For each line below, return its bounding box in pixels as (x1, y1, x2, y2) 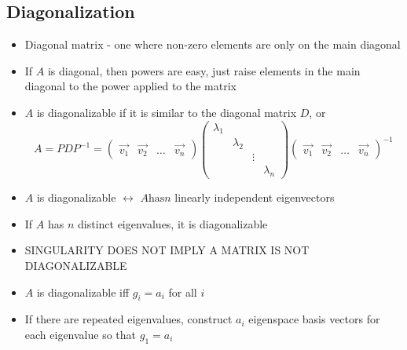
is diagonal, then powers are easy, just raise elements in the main (47, 62, 361, 78)
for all (168, 283, 197, 300)
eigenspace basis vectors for (248, 311, 380, 327)
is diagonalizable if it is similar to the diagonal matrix (36, 104, 297, 120)
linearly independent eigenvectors (174, 189, 335, 206)
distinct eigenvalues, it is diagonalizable (77, 215, 268, 232)
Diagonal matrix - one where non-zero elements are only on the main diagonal (24, 36, 401, 53)
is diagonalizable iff (36, 283, 130, 300)
